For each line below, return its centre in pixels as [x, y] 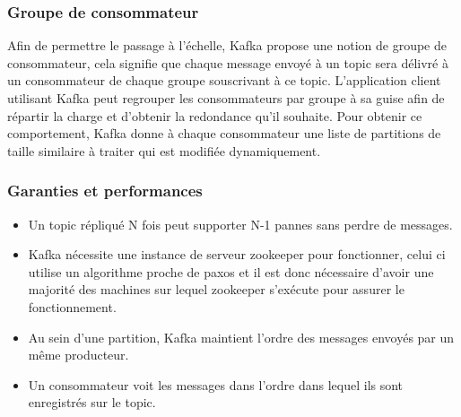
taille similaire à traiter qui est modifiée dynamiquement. [164, 150]
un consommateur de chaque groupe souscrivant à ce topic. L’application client [224, 80]
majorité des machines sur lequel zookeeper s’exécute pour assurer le [216, 289]
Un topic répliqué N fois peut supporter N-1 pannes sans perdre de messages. [240, 224]
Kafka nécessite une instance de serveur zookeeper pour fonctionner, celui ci [237, 254]
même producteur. [78, 355]
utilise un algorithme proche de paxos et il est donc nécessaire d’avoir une [231, 271]
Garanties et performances [105, 191]
